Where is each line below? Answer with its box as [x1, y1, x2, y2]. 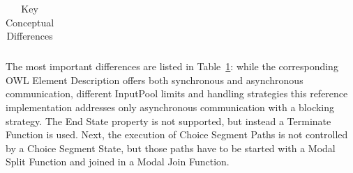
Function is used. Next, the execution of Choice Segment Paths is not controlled [6, 127, 348, 142]
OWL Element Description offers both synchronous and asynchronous [6, 72, 303, 87]
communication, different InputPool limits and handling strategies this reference [6, 86, 348, 101]
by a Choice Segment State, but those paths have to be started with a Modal [6, 140, 336, 155]
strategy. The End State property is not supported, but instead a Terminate [6, 113, 331, 128]
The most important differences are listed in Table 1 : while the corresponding [6, 59, 338, 74]
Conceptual [6, 15, 54, 29]
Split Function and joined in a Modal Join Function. [6, 154, 230, 169]
